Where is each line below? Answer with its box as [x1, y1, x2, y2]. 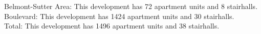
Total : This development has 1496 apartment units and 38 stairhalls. [4, 20, 220, 31]
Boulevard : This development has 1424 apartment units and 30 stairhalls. [4, 10, 234, 21]
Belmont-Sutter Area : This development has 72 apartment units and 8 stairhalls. [4, 1, 258, 11]
